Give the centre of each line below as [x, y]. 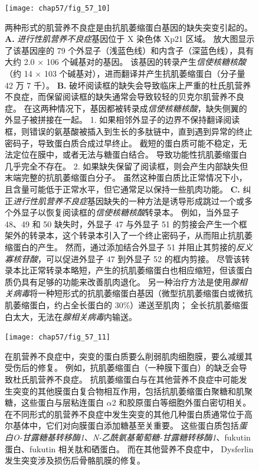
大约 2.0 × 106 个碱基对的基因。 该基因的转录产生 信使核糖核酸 [126, 62]
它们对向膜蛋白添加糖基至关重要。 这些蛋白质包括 [142, 425]
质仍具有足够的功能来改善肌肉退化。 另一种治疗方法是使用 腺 [122, 281]
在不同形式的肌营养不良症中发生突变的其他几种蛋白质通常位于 [124, 414]
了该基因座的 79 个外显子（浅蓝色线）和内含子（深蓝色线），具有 [129, 50]
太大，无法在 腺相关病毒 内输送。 [75, 316]
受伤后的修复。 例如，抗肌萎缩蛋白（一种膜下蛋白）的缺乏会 [122, 368]
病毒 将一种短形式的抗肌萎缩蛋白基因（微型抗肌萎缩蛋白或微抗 [132, 293]
